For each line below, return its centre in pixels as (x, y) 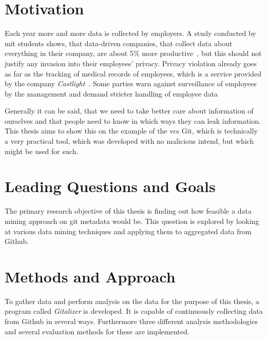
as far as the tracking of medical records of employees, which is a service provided (133, 73)
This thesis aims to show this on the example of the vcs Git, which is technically (131, 131)
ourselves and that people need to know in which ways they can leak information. (133, 120)
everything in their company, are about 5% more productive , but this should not (133, 53)
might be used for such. (42, 151)
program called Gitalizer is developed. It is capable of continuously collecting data (134, 311)
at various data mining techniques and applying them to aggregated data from (128, 231)
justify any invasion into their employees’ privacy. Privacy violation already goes (131, 63)
